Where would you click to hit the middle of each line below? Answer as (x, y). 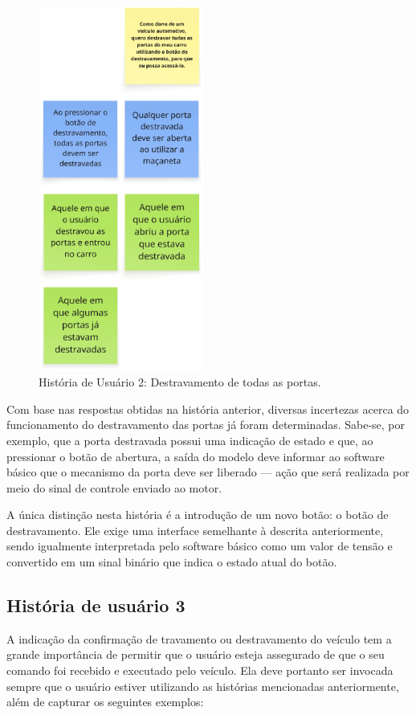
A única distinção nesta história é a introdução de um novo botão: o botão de (198, 515)
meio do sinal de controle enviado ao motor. (114, 487)
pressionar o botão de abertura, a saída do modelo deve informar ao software (196, 456)
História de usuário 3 (96, 605)
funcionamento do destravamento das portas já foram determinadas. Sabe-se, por (206, 425)
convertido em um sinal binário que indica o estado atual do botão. (172, 562)
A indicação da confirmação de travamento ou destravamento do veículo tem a (199, 638)
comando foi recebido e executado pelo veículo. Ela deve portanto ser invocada (200, 670)
